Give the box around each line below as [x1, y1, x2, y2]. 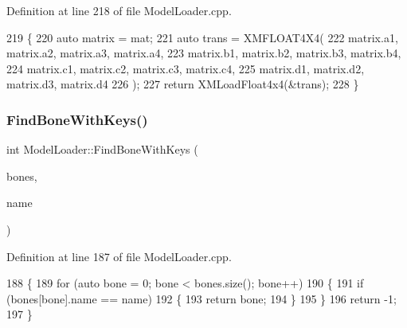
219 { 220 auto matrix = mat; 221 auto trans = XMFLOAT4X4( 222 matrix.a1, [6, 29, 398, 45]
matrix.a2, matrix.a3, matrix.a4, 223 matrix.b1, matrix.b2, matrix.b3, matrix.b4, [6, 45, 401, 61]
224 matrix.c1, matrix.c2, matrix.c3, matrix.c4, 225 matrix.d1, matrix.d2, [6, 60, 365, 76]
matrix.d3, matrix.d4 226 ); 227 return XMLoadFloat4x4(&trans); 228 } [6, 76, 359, 92]
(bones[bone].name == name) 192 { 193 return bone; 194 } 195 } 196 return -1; [6, 290, 397, 307]
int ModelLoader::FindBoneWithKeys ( [6, 141, 198, 158]
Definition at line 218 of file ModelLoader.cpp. [6, 2, 232, 18]
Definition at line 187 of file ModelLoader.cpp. [6, 248, 232, 264]
